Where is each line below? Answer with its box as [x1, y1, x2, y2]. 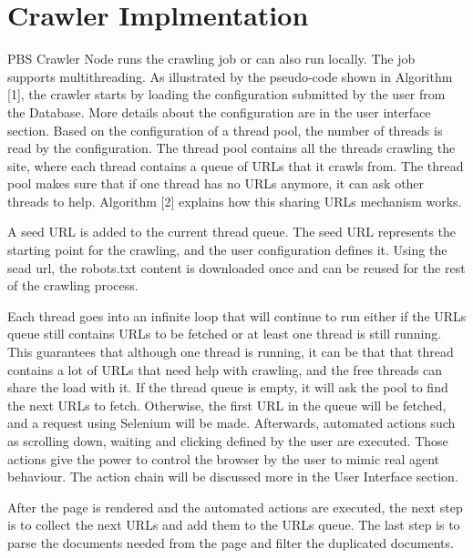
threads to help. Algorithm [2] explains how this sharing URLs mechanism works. [7, 191, 462, 210]
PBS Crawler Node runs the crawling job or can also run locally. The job [7, 49, 416, 68]
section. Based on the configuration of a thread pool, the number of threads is [7, 120, 443, 139]
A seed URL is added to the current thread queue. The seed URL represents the [7, 222, 457, 241]
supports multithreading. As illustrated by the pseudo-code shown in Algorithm [7, 66, 453, 86]
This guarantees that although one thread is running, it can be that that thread [7, 342, 454, 361]
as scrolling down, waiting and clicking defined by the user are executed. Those [7, 431, 448, 450]
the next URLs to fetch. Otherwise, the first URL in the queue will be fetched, [7, 395, 447, 414]
